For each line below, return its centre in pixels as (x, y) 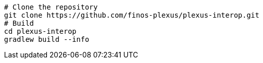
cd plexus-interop (40, 31)
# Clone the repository (51, 7)
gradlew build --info (47, 39)
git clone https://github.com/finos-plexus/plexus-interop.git (132, 15)
